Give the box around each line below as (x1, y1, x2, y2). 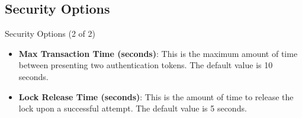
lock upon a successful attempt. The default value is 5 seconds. (18, 102, 247, 114)
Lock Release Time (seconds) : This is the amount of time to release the (18, 90, 294, 103)
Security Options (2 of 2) (5, 27, 95, 40)
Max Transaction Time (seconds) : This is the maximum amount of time (18, 47, 298, 59)
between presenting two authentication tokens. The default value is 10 (18, 59, 273, 71)
